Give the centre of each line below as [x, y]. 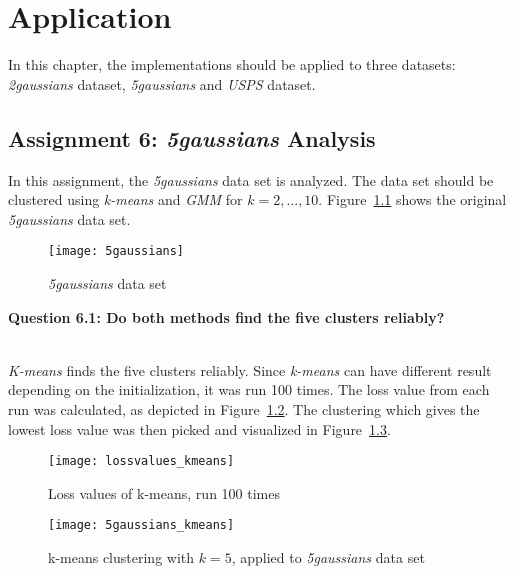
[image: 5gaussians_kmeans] [141, 525]
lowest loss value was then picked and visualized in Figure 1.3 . [199, 428]
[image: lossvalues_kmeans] [141, 461]
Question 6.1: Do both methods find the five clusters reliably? [226, 316]
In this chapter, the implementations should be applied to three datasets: [232, 64]
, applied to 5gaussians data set [328, 557]
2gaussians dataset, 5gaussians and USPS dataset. [162, 83]
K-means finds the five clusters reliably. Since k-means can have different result [250, 369]
